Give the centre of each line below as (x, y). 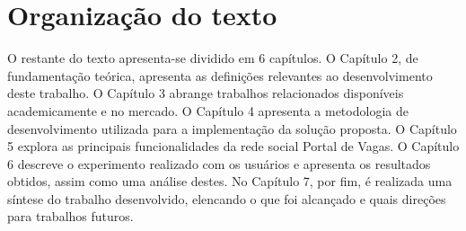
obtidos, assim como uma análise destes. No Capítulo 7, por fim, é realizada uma (230, 181)
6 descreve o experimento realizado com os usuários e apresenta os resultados (219, 163)
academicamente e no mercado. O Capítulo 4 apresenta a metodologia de (208, 110)
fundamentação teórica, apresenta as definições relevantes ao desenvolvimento (220, 75)
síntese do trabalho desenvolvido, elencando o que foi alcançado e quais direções (227, 198)
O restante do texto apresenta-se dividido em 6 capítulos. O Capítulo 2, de (213, 58)
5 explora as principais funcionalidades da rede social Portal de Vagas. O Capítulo (233, 146)
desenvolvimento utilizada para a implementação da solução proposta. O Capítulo (232, 128)
